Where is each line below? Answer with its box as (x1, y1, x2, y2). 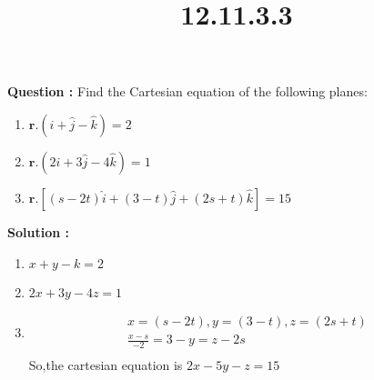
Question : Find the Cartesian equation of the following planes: (7, 82, 368, 101)
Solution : (7, 222, 69, 241)
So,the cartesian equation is (28, 355, 183, 374)
